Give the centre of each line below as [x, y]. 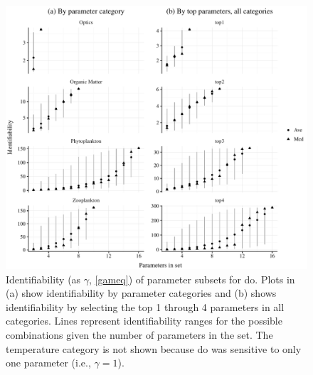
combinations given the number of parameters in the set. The [139, 334]
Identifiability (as [43, 279]
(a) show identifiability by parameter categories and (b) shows [141, 293]
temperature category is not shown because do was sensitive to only [154, 348]
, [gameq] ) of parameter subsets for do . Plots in [192, 279]
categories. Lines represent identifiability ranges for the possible [144, 321]
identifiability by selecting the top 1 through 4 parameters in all [145, 306]
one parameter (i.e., [48, 363]
